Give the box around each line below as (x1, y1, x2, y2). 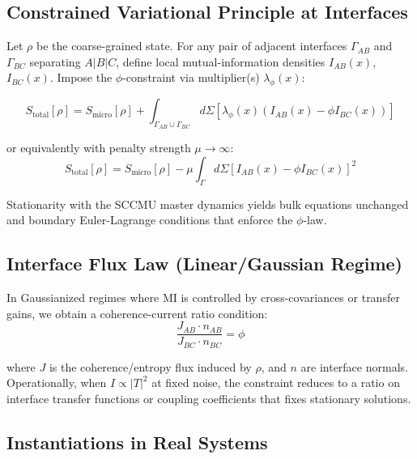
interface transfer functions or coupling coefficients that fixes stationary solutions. (6, 390, 411, 407)
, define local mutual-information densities (116, 53, 326, 70)
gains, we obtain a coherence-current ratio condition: (6, 304, 268, 321)
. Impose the (49, 69, 113, 86)
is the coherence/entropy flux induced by (49, 358, 252, 375)
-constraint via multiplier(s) (122, 69, 260, 86)
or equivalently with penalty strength (6, 139, 191, 156)
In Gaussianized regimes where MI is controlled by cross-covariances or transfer (6, 289, 400, 306)
